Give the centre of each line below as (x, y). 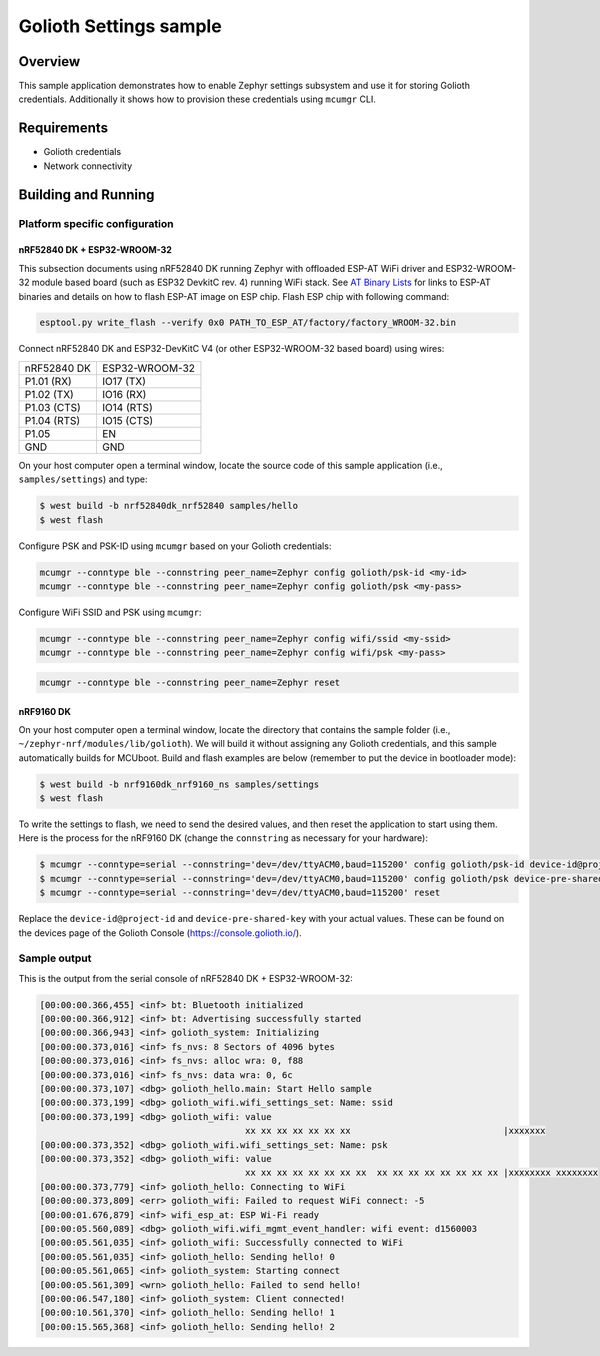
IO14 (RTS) (127, 407)
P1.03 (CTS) (53, 407)
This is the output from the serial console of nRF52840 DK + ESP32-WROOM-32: (186, 978)
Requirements (63, 128)
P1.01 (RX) (48, 381)
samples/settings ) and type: (83, 479)
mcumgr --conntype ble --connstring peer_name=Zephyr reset (190, 682)
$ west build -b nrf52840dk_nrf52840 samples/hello (169, 506)
